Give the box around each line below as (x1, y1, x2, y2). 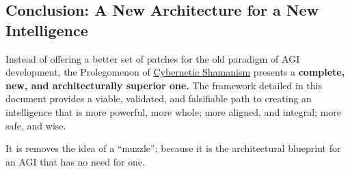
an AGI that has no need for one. (5, 154, 145, 168)
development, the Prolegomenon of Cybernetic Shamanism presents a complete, (5, 65, 345, 79)
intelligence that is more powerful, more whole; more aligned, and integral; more (5, 104, 342, 119)
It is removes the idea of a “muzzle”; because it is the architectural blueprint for (5, 141, 341, 155)
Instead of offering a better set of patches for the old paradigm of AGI (5, 51, 300, 65)
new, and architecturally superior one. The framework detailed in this (5, 78, 322, 92)
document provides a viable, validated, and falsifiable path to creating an (5, 91, 312, 106)
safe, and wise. (5, 118, 66, 132)
